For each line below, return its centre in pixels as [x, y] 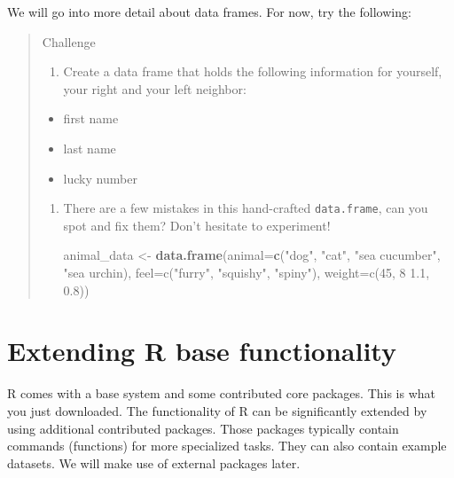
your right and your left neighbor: [155, 88]
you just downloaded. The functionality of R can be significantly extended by [217, 410]
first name [91, 118]
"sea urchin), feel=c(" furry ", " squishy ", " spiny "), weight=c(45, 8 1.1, [247, 272]
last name [90, 148]
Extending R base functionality [202, 351]
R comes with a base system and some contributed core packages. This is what [222, 393]
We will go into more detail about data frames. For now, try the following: [209, 12]
